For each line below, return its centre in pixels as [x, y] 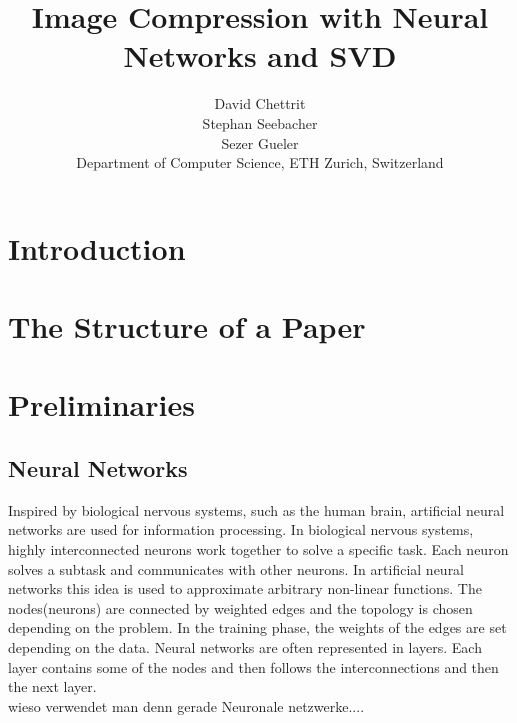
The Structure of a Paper [187, 326]
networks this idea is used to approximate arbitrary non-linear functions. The [245, 588]
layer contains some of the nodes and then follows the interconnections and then [253, 666]
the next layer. [52, 686]
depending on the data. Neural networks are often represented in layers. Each [245, 646]
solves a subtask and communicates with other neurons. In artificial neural [236, 568]
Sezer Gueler [260, 142]
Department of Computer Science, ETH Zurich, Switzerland [260, 162]
